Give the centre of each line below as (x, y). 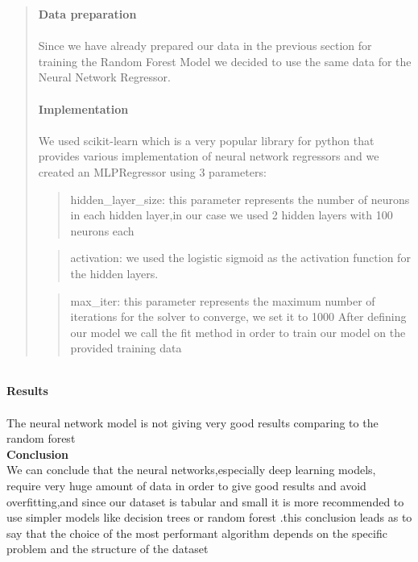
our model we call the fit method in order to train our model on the (238, 332)
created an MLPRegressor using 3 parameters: (152, 171)
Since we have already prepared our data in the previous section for (205, 46)
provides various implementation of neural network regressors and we (209, 156)
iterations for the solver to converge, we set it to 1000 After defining (238, 316)
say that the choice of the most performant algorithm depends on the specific (197, 533)
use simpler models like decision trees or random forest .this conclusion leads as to (209, 517)
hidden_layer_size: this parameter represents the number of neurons (240, 199)
